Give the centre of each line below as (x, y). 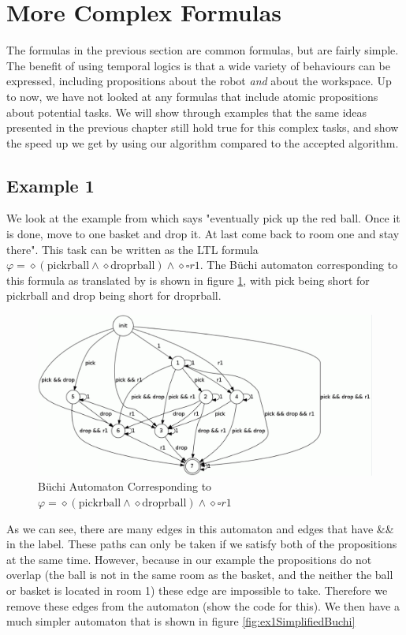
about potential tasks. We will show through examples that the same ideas (187, 112)
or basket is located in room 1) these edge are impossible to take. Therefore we (197, 590)
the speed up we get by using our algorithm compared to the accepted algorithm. (203, 142)
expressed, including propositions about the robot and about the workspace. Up (199, 81)
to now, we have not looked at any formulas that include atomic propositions (192, 96)
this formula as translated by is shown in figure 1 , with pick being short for (188, 280)
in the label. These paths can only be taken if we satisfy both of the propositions (202, 544)
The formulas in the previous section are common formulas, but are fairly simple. (203, 50)
